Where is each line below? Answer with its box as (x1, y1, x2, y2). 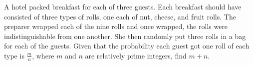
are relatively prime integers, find (85, 50, 187, 60)
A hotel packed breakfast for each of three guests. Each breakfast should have (4, 1, 242, 11)
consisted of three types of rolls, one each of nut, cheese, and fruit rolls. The (4, 11, 236, 21)
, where (32, 50, 54, 60)
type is (4, 50, 24, 60)
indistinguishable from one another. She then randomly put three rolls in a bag (4, 30, 246, 41)
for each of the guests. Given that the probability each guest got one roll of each (4, 40, 250, 51)
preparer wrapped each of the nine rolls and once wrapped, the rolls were (4, 21, 228, 31)
